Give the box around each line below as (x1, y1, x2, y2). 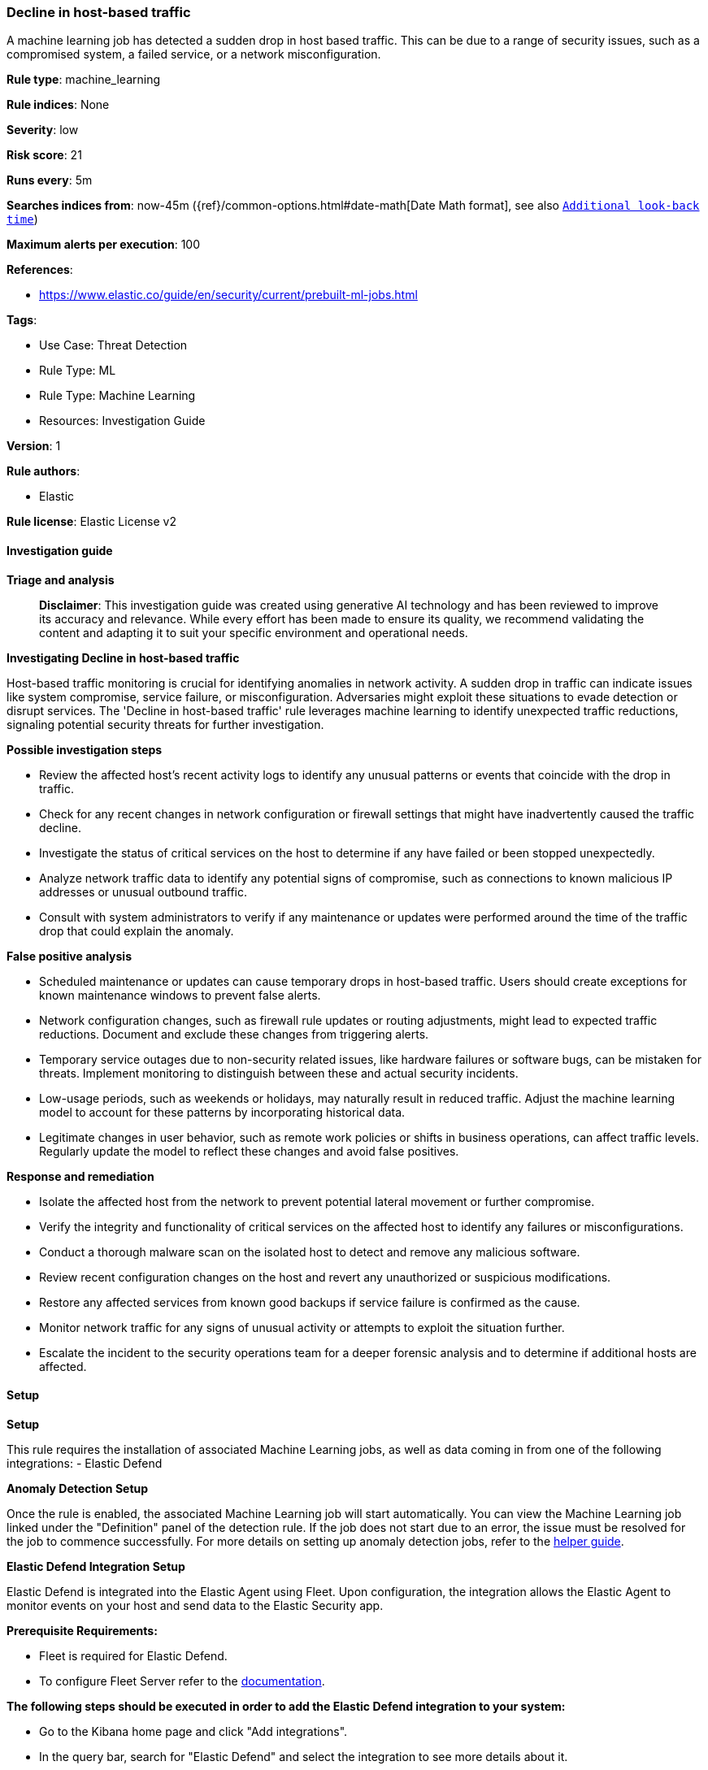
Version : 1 (7, 439, 61, 453)
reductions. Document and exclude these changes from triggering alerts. (39, 1026, 429, 1041)
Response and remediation (7, 1169, 154, 1183)
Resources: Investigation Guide (39, 414, 206, 428)
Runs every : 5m (7, 173, 93, 188)
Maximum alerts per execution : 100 (7, 237, 201, 252)
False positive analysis (7, 948, 132, 963)
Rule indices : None (7, 98, 110, 112)
